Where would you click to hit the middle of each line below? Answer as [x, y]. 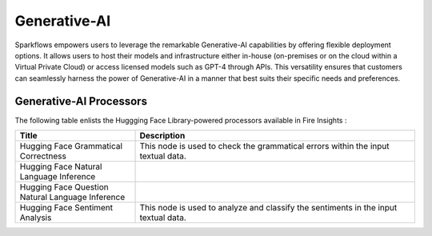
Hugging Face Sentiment [66, 208]
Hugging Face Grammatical [71, 146]
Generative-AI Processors [81, 101]
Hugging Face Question [64, 187]
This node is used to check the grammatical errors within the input [264, 146]
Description [162, 136]
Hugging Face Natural [61, 166]
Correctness [43, 156]
